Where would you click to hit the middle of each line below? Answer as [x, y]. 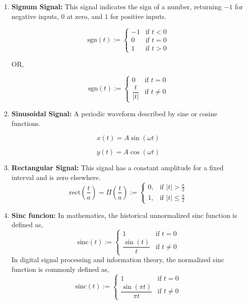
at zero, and [85, 16]
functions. [26, 123]
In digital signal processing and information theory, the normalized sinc [118, 259]
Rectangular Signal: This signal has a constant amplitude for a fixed [117, 168]
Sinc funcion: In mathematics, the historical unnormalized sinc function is [124, 215]
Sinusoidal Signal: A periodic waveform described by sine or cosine [114, 113]
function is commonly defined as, [60, 269]
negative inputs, [35, 16]
